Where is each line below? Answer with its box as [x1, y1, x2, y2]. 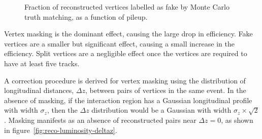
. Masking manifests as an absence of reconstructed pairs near [4, 114, 196, 125]
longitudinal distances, [4, 85, 74, 96]
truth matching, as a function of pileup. [24, 11, 148, 22]
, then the [47, 105, 78, 115]
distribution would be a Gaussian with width [91, 105, 232, 115]
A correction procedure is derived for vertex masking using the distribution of [4, 75, 246, 85]
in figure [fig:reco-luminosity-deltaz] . [4, 124, 117, 135]
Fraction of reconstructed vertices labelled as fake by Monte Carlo [24, 2, 230, 12]
